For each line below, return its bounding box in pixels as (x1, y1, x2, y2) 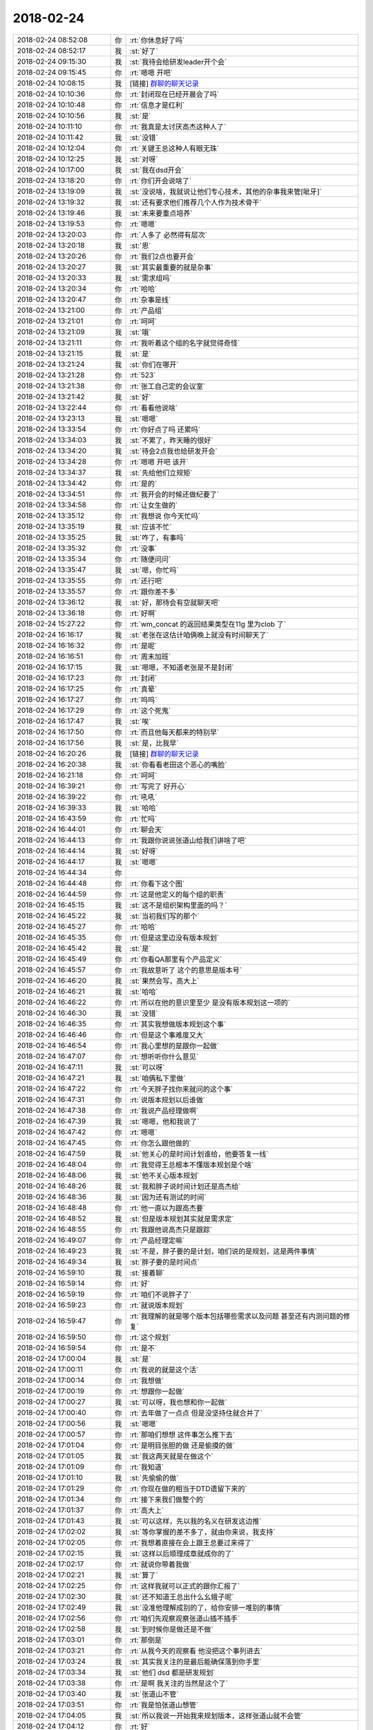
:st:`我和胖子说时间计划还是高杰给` (129, 1181, 241, 1191)
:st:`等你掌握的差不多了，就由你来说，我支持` (129, 1527, 276, 1536)
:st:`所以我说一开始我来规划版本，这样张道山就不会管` (129, 1711, 303, 1720)
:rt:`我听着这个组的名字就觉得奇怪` (129, 338, 240, 347)
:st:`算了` (129, 1570, 158, 1580)
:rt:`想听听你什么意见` (129, 1052, 199, 1062)
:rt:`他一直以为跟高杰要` (129, 1203, 206, 1212)
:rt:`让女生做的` (129, 500, 178, 510)
